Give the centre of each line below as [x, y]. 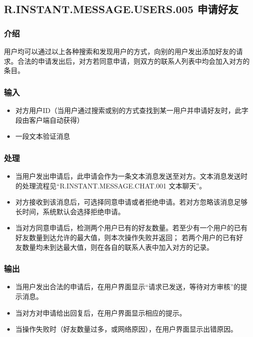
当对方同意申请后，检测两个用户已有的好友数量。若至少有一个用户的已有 [131, 228]
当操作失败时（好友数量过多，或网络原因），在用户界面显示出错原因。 [126, 329]
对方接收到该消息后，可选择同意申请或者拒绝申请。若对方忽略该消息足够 [131, 202]
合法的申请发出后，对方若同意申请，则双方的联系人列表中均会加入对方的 [133, 61]
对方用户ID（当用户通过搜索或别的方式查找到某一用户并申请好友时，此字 [132, 110]
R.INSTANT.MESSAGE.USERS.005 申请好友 [121, 9]
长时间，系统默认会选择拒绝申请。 [70, 211]
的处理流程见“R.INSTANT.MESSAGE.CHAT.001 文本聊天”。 [111, 185]
